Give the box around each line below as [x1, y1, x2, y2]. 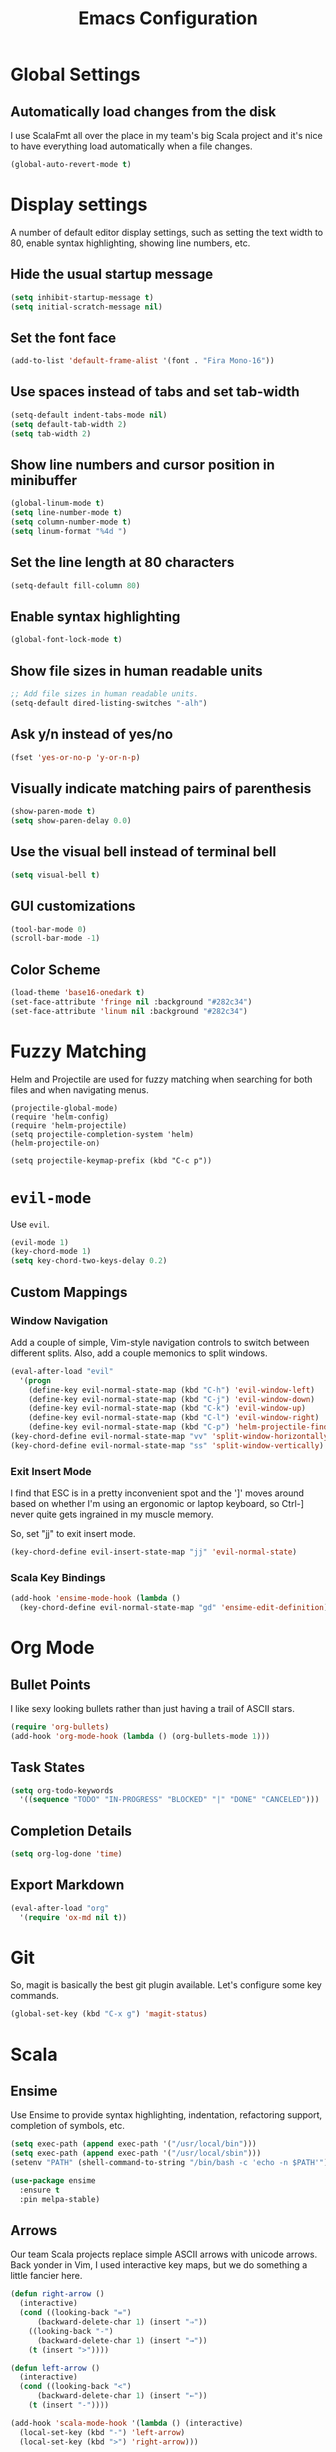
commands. [10, 1990, 60, 2002]
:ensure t [19, 2185, 60, 2195]
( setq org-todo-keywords [10, 1785, 114, 1796]
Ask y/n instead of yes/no [10, 726, 173, 743]
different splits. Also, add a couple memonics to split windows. [10, 1347, 268, 1359]
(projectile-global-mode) [10, 1103, 118, 1113]
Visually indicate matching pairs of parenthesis [10, 780, 312, 797]
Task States [10, 1759, 86, 1776]
